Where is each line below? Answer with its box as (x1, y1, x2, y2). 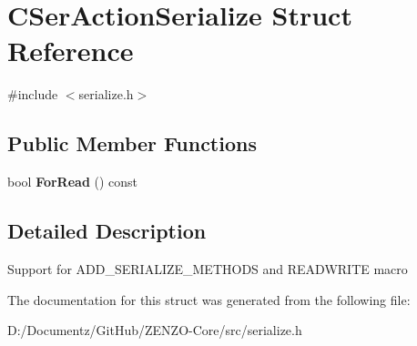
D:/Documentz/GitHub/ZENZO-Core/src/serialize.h (7, 321, 302, 340)
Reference (7, 32, 134, 69)
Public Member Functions (7, 129, 257, 158)
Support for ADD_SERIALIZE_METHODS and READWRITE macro (7, 259, 408, 278)
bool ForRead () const (7, 172, 138, 191)
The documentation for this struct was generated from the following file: (7, 290, 411, 309)
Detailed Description (7, 217, 207, 245)
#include (7, 85, 58, 104)
